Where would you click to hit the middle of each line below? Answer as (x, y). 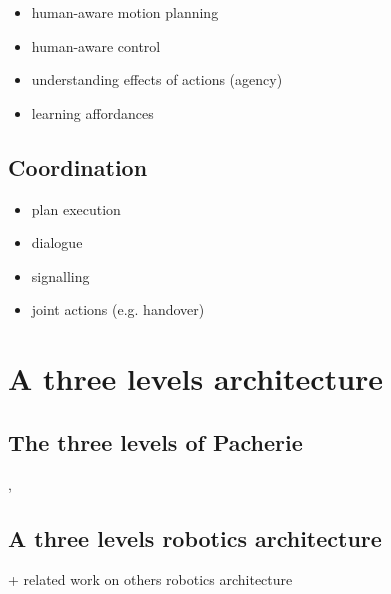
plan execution (76, 208)
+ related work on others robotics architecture (150, 579)
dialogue (57, 242)
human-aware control (96, 45)
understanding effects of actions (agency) (157, 79)
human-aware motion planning (125, 12)
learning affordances (92, 112)
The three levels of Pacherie (155, 441)
